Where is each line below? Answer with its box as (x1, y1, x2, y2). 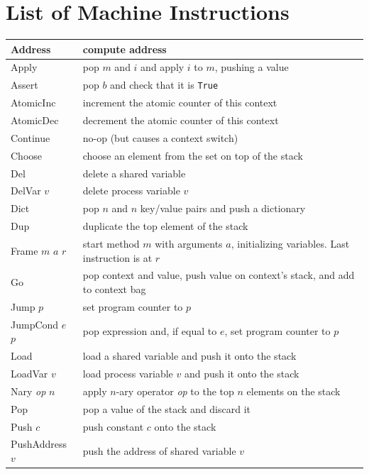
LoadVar (11, 365, 48, 380)
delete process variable (82, 183, 180, 198)
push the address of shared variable (82, 443, 236, 458)
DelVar (11, 183, 41, 198)
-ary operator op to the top (116, 383, 234, 398)
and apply (141, 60, 184, 75)
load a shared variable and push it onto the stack (82, 348, 297, 363)
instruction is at (82, 250, 153, 265)
